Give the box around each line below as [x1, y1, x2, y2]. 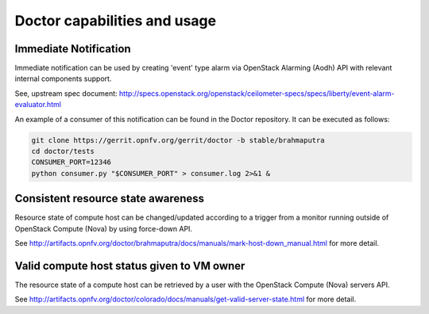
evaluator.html [14, 100, 61, 109]
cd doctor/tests [31, 147, 95, 155]
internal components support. [14, 74, 112, 83]
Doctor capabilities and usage [14, 12, 217, 29]
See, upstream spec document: [14, 88, 118, 98]
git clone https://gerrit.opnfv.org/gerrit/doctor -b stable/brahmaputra [31, 136, 325, 144]
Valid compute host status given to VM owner [14, 258, 245, 273]
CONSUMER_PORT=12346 [31, 158, 111, 167]
